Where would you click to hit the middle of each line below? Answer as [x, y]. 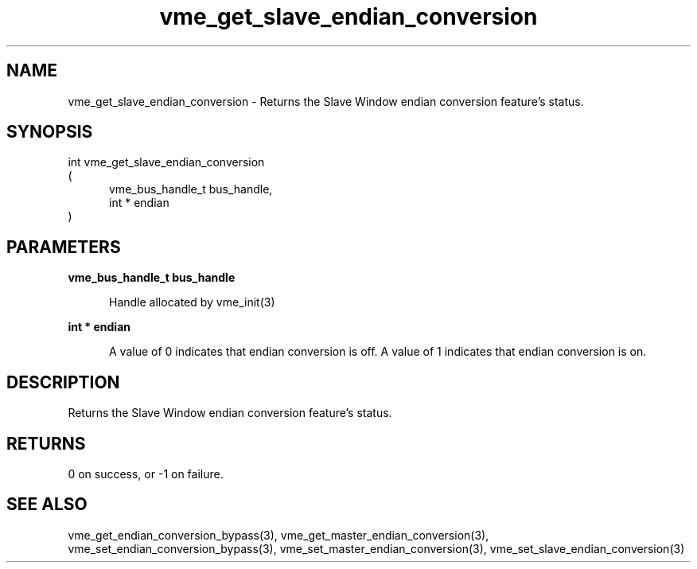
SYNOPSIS [50, 132]
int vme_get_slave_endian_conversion [166, 162]
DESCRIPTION [63, 382]
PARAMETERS [64, 247]
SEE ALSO [47, 505]
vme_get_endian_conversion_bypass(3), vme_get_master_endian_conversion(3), [278, 535]
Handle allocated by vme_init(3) [192, 302]
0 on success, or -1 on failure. [146, 474]
